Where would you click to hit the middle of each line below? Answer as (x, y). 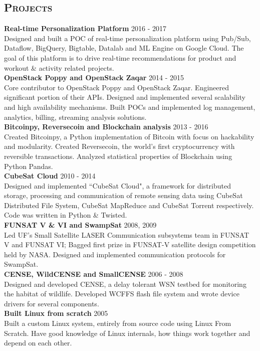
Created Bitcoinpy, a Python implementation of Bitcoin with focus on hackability (129, 136)
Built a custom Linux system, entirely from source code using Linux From (118, 323)
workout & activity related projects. (59, 67)
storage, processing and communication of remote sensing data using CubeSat (123, 195)
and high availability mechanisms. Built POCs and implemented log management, (130, 107)
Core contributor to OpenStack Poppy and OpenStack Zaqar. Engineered (117, 87)
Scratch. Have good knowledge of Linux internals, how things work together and (127, 333)
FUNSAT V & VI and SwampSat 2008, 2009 (80, 225)
